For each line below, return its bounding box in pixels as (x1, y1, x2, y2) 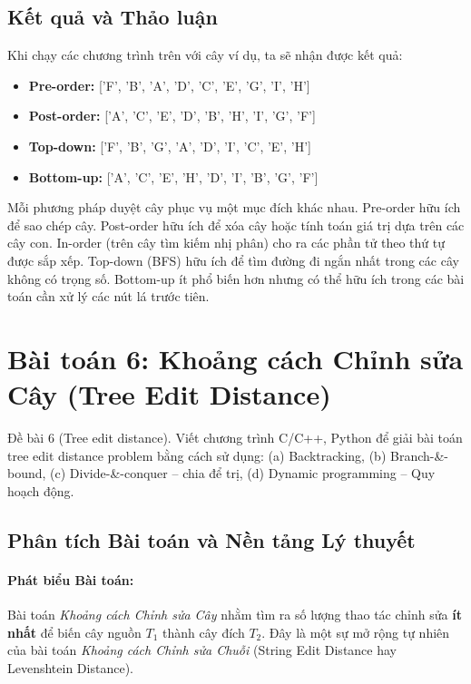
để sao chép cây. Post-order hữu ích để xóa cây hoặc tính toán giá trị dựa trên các (7, 215, 465, 234)
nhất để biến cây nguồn (7, 622, 142, 641)
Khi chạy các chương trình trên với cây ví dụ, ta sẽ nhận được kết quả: (7, 45, 403, 64)
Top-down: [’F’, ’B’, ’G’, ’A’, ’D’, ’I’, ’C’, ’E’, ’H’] (28, 136, 311, 155)
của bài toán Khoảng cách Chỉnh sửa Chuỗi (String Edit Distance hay (7, 640, 397, 660)
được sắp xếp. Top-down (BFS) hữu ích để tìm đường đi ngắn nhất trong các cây (7, 250, 459, 269)
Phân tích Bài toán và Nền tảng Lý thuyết (7, 525, 416, 553)
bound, (7, 464, 46, 483)
